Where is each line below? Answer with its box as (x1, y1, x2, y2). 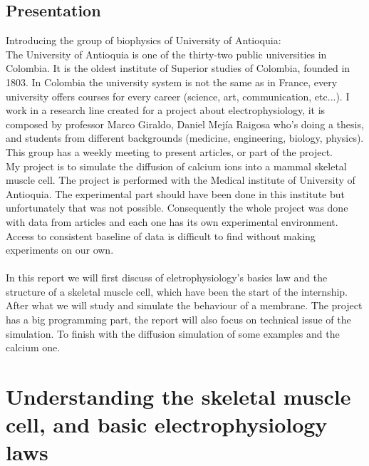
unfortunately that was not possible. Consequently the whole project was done (6, 200, 348, 215)
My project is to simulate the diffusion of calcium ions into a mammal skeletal (6, 158, 347, 173)
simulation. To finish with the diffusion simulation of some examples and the (6, 326, 340, 341)
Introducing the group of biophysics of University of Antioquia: (6, 33, 281, 48)
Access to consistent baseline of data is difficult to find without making (6, 228, 316, 243)
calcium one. (6, 340, 61, 355)
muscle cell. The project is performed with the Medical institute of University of (6, 172, 355, 187)
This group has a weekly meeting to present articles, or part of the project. (6, 144, 333, 159)
